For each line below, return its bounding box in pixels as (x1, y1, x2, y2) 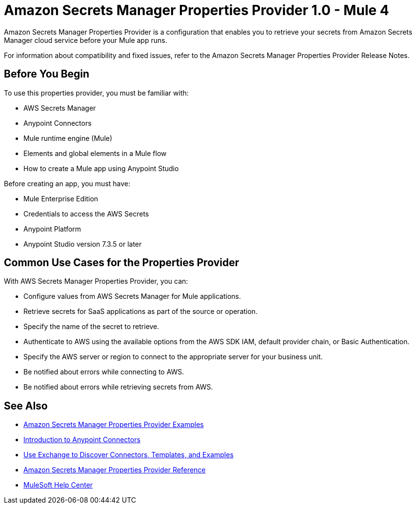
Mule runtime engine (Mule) (23, 134, 113, 142)
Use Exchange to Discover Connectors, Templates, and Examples (23, 450, 234, 459)
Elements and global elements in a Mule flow (23, 149, 167, 157)
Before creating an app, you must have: (4, 179, 131, 188)
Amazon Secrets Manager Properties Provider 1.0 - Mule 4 (4, 2, 389, 19)
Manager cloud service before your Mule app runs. (4, 36, 167, 44)
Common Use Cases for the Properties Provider (4, 256, 239, 269)
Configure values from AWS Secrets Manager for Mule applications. (23, 292, 241, 301)
